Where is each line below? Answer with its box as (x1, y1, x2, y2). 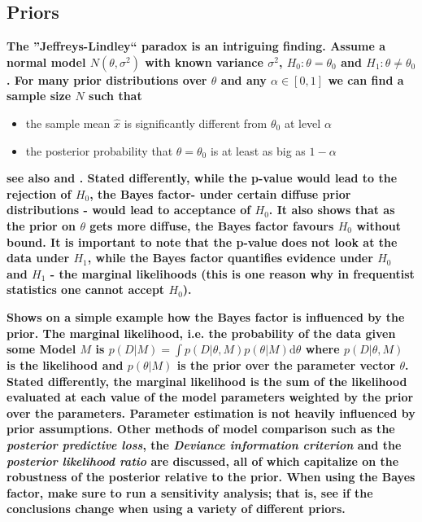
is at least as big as (210, 142, 306, 159)
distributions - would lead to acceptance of (7, 201, 251, 218)
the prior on (7, 217, 76, 234)
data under (7, 249, 70, 266)
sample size (7, 87, 72, 104)
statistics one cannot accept (7, 281, 165, 298)
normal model (7, 53, 86, 70)
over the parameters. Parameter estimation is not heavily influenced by (7, 404, 415, 421)
